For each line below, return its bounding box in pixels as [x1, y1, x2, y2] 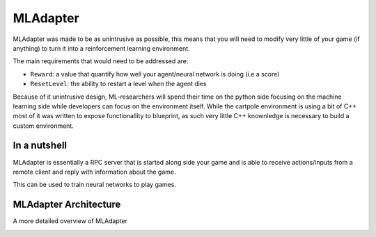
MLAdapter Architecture [13, 199, 121, 211]
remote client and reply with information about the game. [13, 167, 176, 176]
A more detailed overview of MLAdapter [13, 217, 128, 225]
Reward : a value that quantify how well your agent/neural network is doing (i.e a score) [30, 70, 280, 78]
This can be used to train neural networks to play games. [13, 181, 177, 189]
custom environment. [13, 122, 75, 130]
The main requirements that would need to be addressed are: [13, 57, 189, 65]
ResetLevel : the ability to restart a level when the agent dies [30, 80, 207, 88]
